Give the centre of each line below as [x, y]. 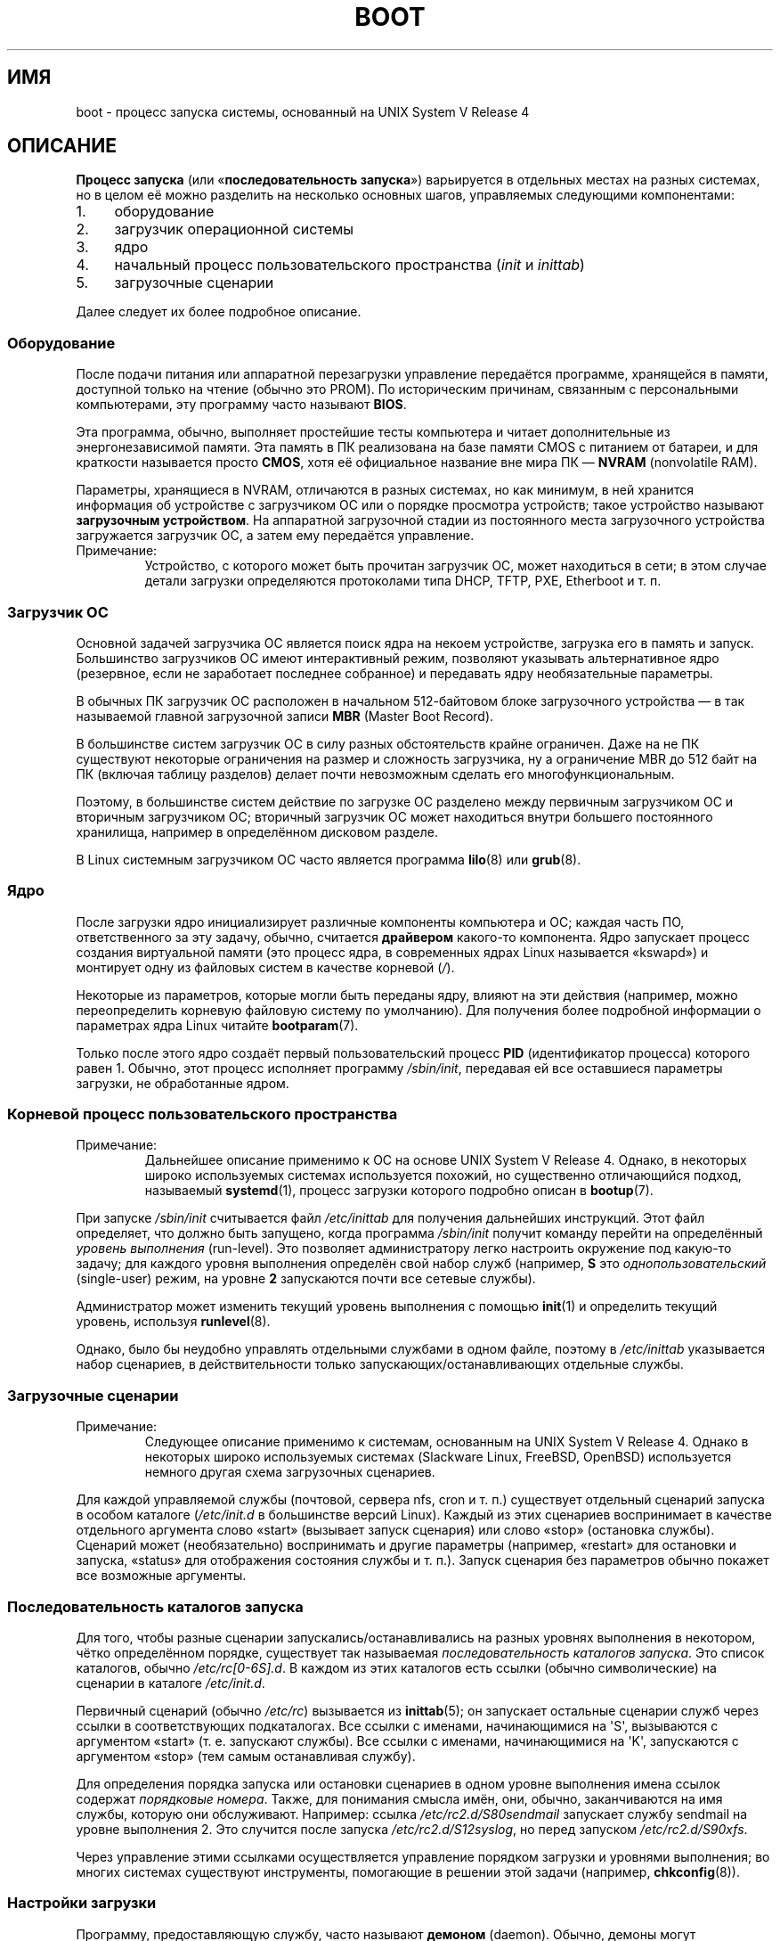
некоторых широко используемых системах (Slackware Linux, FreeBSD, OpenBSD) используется [438, 1457]
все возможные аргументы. [161, 1576]
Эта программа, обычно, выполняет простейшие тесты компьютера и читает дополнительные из [373, 432]
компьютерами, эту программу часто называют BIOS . [241, 405]
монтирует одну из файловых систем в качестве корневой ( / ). [265, 967]
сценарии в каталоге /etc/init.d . [171, 1683]
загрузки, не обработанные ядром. [183, 1083]
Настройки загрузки [82, 1903]
